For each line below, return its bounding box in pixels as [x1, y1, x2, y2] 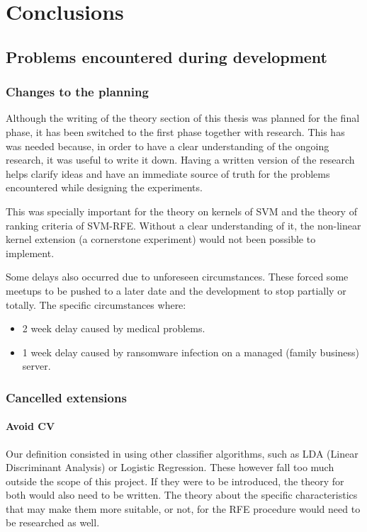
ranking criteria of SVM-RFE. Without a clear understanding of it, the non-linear [6, 217, 361, 232]
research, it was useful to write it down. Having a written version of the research [6, 152, 355, 167]
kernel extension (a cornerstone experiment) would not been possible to [6, 232, 316, 247]
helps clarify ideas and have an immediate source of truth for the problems [6, 166, 330, 181]
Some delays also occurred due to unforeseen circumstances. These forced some [6, 269, 349, 284]
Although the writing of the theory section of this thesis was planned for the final [6, 111, 360, 125]
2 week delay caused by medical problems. [22, 321, 205, 336]
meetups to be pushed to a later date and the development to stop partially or [6, 283, 346, 298]
